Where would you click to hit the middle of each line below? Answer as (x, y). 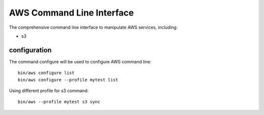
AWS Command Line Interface (71, 13)
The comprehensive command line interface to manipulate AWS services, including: (93, 27)
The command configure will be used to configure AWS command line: (80, 61)
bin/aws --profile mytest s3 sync (59, 102)
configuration (30, 50)
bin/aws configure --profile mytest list (68, 80)
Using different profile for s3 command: (49, 91)
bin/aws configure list (46, 73)
